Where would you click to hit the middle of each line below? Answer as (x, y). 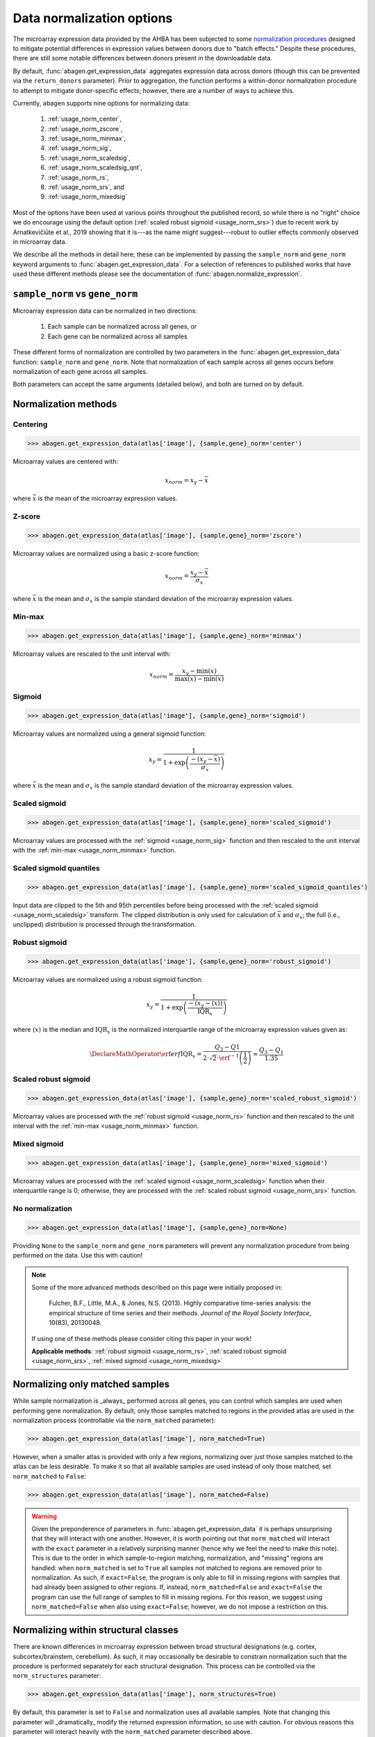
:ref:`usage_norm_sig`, (80, 148)
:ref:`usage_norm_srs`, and (86, 187)
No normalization (43, 1209)
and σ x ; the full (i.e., (311, 916)
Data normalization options (93, 18)
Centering (30, 425)
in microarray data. (40, 241)
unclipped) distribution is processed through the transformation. (105, 925)
